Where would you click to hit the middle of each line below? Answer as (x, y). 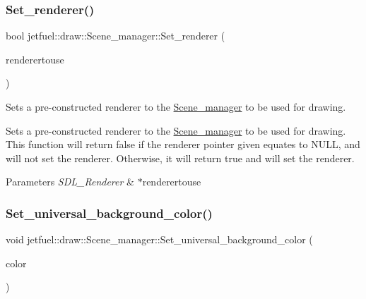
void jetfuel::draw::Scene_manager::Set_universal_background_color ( (159, 239)
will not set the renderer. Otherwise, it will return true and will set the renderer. (180, 158)
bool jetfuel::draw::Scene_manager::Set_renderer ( (116, 36)
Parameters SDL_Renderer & (70, 182)
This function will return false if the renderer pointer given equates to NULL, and (183, 144)
